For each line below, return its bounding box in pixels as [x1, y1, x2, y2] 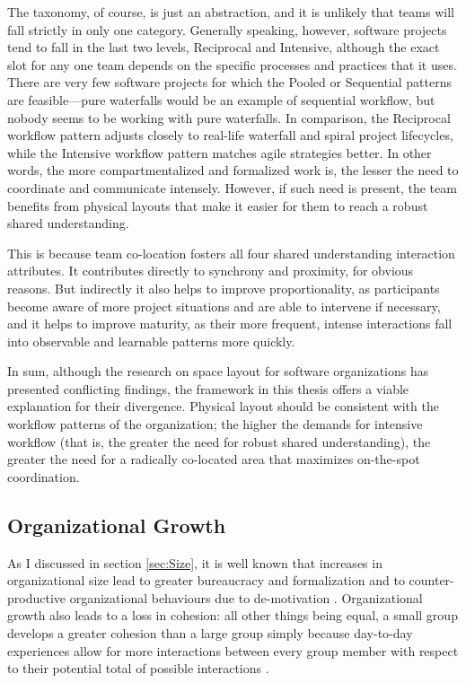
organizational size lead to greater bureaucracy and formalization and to [7, 571, 405, 590]
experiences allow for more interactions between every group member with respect [7, 641, 459, 660]
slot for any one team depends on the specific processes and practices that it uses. [7, 55, 457, 74]
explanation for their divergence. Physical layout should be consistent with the [7, 397, 439, 416]
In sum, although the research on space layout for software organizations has [7, 362, 429, 381]
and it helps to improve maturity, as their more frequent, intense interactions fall [7, 314, 453, 333]
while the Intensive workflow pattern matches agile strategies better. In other [7, 143, 432, 162]
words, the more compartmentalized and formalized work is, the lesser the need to [7, 161, 459, 180]
